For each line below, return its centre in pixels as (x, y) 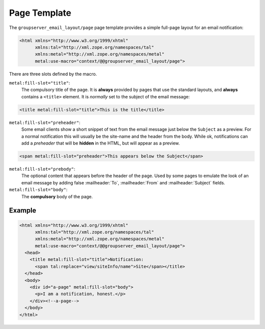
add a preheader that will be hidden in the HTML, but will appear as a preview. (101, 143)
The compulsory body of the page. (57, 196)
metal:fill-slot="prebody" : (42, 169)
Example (23, 211)
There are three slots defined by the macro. (53, 74)
